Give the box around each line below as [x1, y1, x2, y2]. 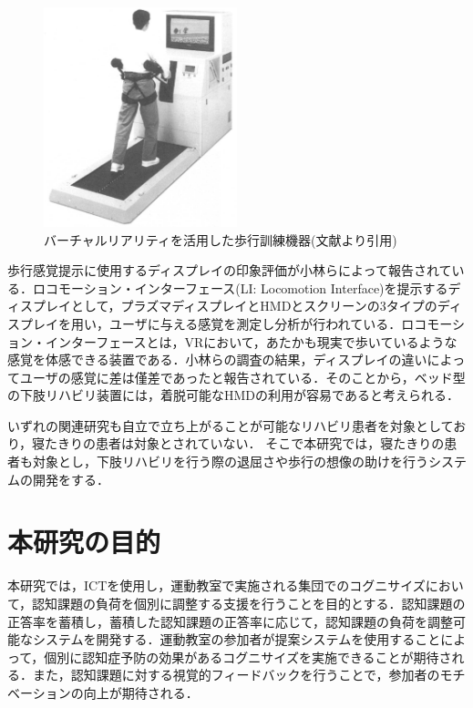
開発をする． [32, 469, 109, 488]
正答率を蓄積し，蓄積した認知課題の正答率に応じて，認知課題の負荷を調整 [7, 611, 454, 631]
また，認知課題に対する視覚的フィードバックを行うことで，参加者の [32, 665, 440, 684]
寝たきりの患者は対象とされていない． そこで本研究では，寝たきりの [32, 434, 445, 453]
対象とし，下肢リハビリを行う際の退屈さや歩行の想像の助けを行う [32, 452, 428, 471]
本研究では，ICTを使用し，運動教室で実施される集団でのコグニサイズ [7, 576, 426, 595]
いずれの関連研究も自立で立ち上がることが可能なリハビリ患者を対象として [7, 416, 454, 435]
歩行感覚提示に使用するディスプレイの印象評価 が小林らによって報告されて [7, 261, 452, 280]
